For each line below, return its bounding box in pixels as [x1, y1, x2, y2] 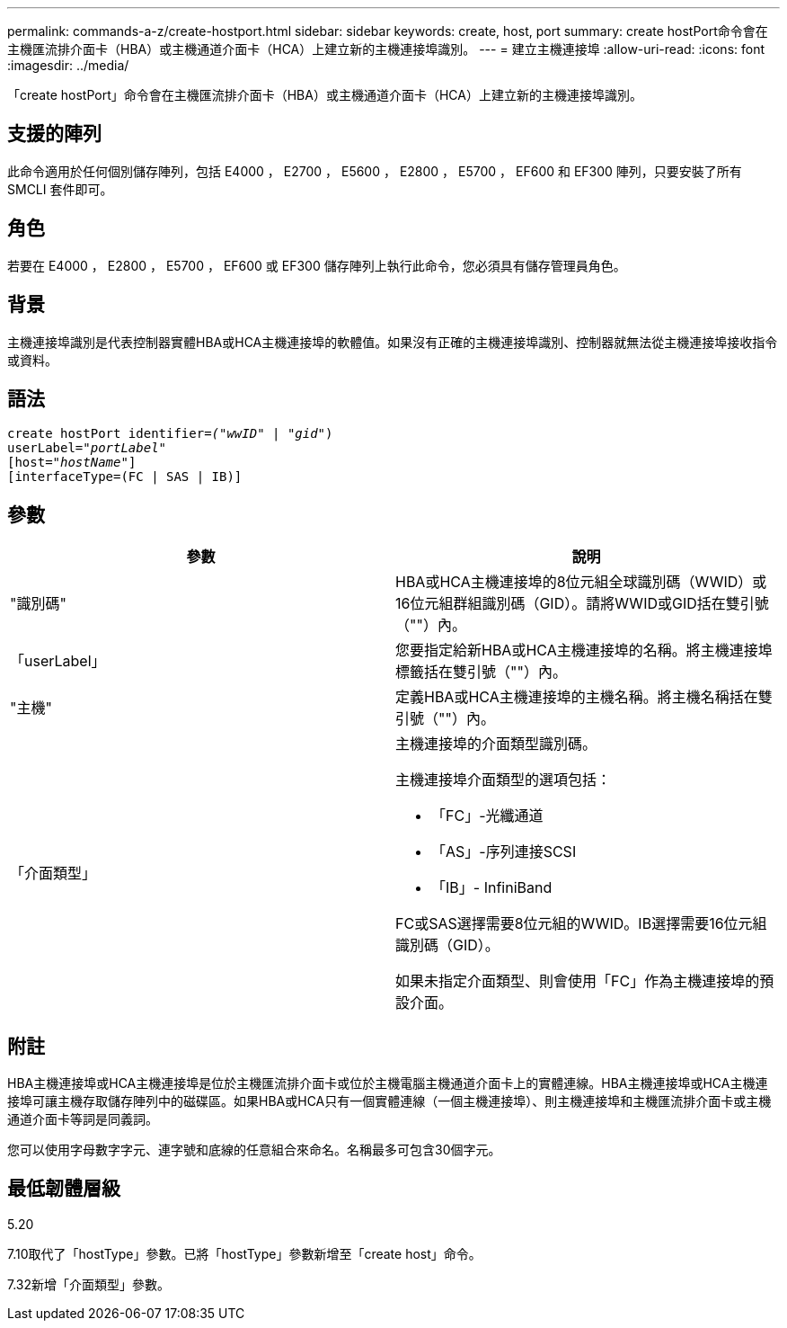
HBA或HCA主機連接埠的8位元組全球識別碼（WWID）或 [395, 573, 767, 592]
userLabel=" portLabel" [7, 441, 167, 456]
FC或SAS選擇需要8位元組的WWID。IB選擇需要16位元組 [395, 914, 767, 933]
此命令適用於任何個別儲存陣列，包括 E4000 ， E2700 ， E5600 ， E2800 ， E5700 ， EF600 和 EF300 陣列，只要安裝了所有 [7, 163, 742, 179]
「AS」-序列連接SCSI [431, 842, 577, 861]
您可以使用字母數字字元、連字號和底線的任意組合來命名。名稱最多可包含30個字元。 [7, 1142, 501, 1158]
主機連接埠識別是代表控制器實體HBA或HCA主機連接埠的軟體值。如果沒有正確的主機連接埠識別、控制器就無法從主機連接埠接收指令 [7, 334, 778, 350]
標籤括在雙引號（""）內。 [395, 663, 567, 682]
